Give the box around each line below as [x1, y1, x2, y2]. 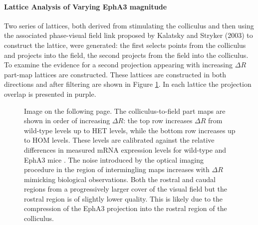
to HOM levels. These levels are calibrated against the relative [24, 135, 215, 145]
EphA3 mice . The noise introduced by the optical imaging [24, 154, 204, 165]
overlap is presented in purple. [4, 88, 96, 99]
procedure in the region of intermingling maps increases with [24, 164, 210, 175]
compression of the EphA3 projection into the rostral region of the [24, 203, 227, 214]
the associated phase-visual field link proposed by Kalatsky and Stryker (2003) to [4, 30, 253, 40]
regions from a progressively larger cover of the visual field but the [24, 184, 227, 194]
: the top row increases [123, 115, 193, 126]
